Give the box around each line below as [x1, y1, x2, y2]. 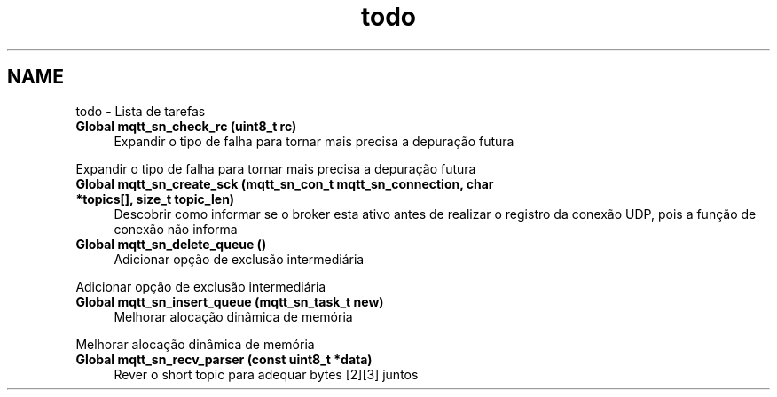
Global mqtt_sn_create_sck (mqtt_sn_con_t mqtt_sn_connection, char [75, 175, 494, 191]
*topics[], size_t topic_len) [75, 191, 235, 206]
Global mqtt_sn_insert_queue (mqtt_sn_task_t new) [75, 293, 384, 309]
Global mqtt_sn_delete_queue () [75, 236, 267, 252]
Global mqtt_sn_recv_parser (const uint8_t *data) [75, 351, 373, 367]
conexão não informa [114, 221, 238, 237]
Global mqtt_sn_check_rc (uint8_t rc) [75, 118, 297, 134]
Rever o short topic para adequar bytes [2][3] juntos [114, 366, 419, 382]
